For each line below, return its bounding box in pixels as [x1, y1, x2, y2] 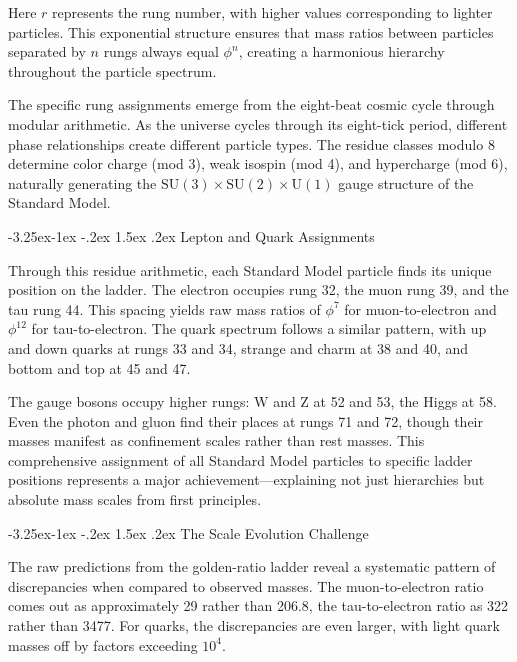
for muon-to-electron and [344, 298, 497, 319]
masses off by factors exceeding [8, 634, 198, 655]
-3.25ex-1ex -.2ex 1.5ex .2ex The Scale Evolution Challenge [8, 522, 369, 543]
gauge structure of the [338, 172, 474, 193]
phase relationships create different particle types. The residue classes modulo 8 [8, 133, 495, 154]
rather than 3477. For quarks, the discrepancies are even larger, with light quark [8, 615, 500, 636]
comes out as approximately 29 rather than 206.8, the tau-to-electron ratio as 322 [8, 595, 509, 616]
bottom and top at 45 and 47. [8, 357, 191, 378]
